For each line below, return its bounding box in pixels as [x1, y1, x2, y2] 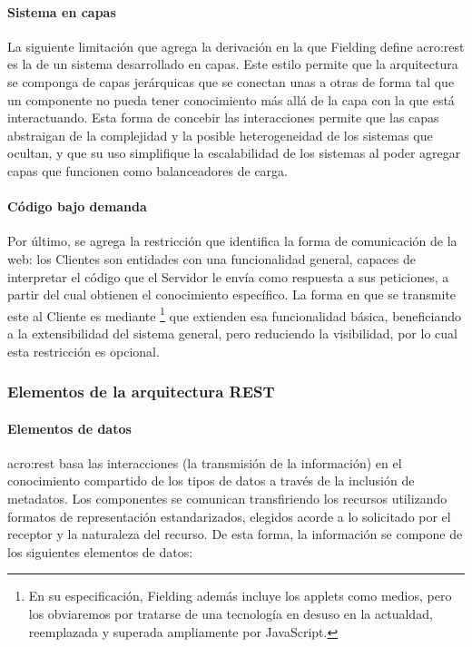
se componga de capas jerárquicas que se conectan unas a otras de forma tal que [7, 72, 455, 91]
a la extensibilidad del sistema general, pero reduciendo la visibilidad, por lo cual [7, 323, 457, 342]
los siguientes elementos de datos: [7, 542, 193, 561]
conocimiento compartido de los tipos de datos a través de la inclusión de [7, 471, 415, 490]
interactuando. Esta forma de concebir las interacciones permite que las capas [7, 108, 439, 127]
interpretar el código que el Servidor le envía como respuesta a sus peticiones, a [7, 267, 449, 286]
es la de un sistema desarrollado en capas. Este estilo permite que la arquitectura [7, 54, 458, 74]
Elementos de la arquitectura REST [7, 380, 275, 403]
